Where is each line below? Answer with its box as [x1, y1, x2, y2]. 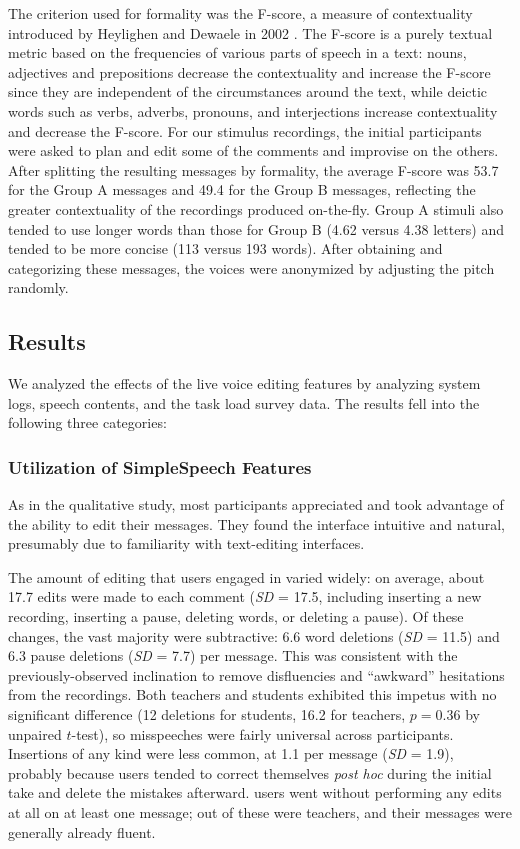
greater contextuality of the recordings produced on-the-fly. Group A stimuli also [8, 198, 504, 219]
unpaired [8, 723, 62, 744]
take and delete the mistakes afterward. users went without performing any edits [8, 782, 502, 803]
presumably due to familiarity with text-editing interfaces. [8, 533, 365, 554]
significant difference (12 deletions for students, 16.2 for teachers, [8, 704, 406, 725]
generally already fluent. [8, 821, 156, 842]
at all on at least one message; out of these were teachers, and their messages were [8, 802, 512, 823]
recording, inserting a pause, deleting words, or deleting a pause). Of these [8, 606, 464, 627]
